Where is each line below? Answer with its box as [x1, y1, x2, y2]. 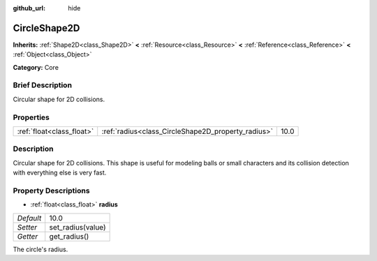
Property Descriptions [13, 186, 90, 195]
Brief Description [13, 80, 73, 90]
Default [17, 213, 42, 223]
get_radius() [49, 231, 89, 241]
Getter [17, 231, 38, 241]
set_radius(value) [49, 222, 106, 232]
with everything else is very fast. [13, 168, 107, 177]
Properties [13, 112, 50, 122]
